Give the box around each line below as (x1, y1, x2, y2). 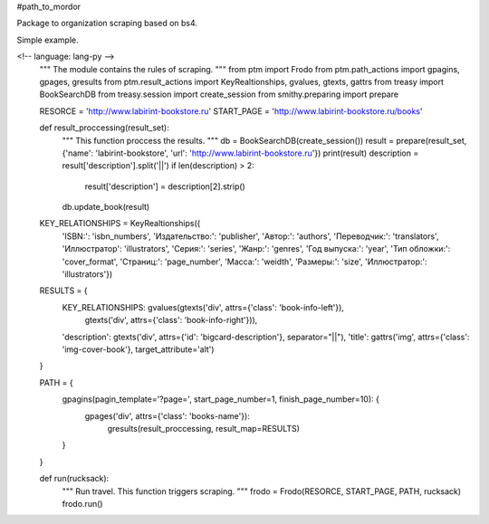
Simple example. (16, 34, 79, 45)
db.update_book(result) (62, 202, 150, 213)
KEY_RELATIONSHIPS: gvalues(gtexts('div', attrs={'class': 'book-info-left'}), (62, 301, 344, 312)
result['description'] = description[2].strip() (84, 181, 246, 192)
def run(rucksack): (39, 473, 110, 484)
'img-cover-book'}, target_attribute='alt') (62, 344, 215, 355)
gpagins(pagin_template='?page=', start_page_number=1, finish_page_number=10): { (62, 394, 379, 405)
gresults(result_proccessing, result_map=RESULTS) (107, 423, 301, 433)
